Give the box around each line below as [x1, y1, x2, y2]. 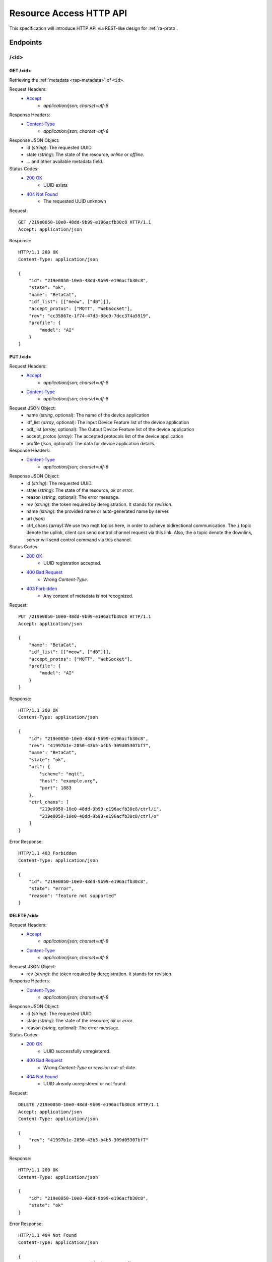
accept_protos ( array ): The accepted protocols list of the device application [26, 433, 184, 439]
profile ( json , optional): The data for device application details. [26, 440, 156, 446]
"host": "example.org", [39, 778, 98, 783]
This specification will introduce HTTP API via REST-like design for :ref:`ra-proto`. [9, 25, 178, 31]
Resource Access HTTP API [9, 8, 127, 19]
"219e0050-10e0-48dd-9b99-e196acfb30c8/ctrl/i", [39, 806, 162, 812]
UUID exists [43, 182, 68, 188]
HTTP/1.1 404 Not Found [18, 1232, 77, 1238]
